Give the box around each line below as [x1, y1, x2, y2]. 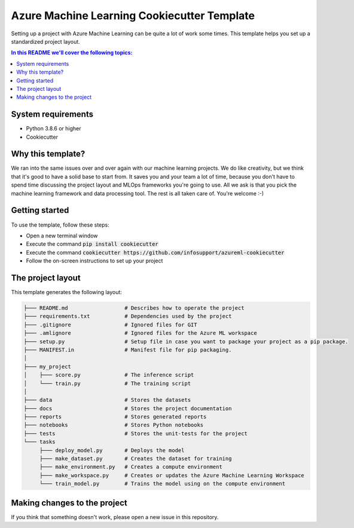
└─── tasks [23, 438, 56, 445]
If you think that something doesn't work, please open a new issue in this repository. [11, 513, 219, 520]
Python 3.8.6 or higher [26, 125, 81, 132]
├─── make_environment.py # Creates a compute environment [39, 463, 222, 471]
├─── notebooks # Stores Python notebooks [23, 422, 204, 429]
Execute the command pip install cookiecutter [26, 240, 158, 248]
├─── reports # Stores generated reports [23, 413, 207, 420]
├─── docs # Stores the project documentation [23, 405, 232, 412]
